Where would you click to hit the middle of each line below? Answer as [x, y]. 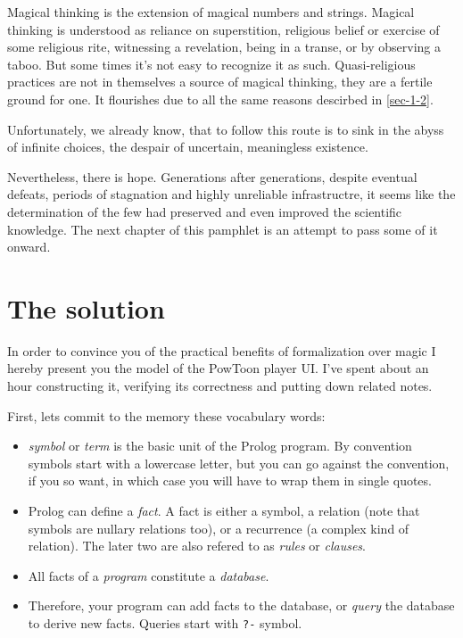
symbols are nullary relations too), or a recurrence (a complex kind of [219, 528]
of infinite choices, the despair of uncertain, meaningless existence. [188, 147]
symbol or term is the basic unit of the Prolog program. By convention [220, 446]
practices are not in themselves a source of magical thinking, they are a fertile [220, 82]
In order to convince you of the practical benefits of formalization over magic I [222, 350]
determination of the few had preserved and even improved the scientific [205, 211]
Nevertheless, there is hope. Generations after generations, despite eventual [212, 176]
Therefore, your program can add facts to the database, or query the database [241, 605]
